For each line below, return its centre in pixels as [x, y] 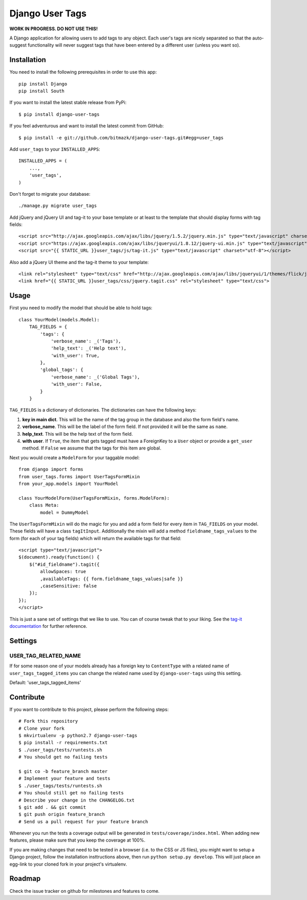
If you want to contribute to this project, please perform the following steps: [89, 709]
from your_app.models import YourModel [69, 484]
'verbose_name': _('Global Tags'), [95, 377]
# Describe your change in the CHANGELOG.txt [77, 800]
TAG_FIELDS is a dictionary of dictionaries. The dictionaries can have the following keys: [103, 410]
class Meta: [44, 505]
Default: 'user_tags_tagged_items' [45, 682]
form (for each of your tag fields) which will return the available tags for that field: [95, 538]
